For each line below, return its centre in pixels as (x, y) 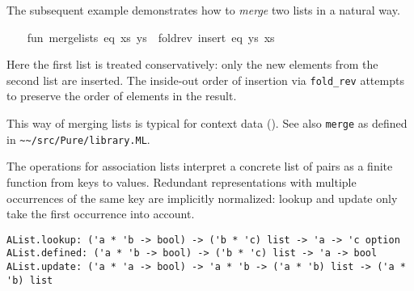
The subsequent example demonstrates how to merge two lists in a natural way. (203, 10)
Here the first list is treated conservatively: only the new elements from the (192, 64)
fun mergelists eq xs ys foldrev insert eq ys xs (151, 37)
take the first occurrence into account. (101, 214)
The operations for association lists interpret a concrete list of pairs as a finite (200, 166)
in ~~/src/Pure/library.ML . (78, 139)
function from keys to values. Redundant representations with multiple (182, 181)
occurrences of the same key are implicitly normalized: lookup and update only (202, 198)
